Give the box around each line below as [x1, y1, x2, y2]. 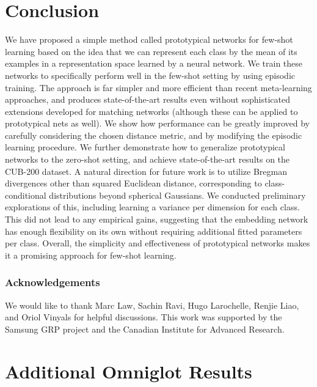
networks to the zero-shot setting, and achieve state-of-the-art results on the [5, 153, 290, 166]
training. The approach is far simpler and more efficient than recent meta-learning [5, 81, 312, 94]
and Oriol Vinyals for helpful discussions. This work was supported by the [5, 311, 282, 323]
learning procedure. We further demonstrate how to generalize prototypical [5, 141, 285, 153]
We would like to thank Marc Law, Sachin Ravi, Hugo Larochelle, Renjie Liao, [5, 298, 299, 311]
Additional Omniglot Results [5, 358, 252, 383]
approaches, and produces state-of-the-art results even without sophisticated [5, 93, 290, 106]
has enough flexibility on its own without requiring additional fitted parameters [5, 224, 302, 237]
